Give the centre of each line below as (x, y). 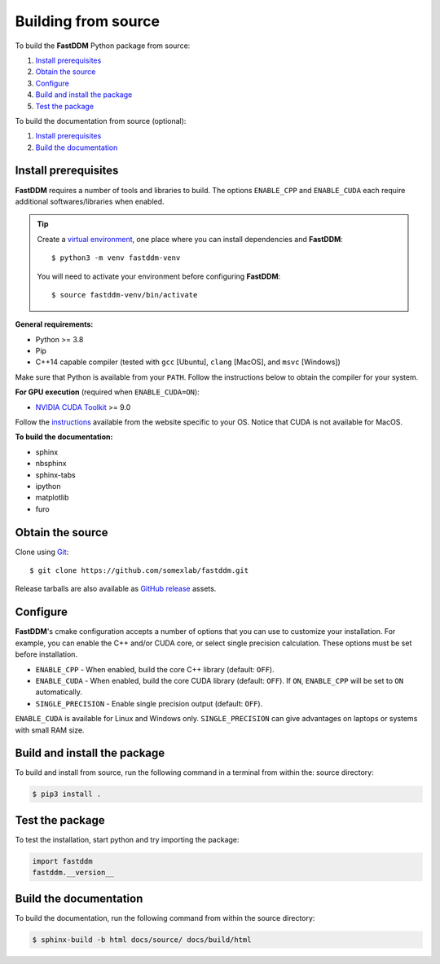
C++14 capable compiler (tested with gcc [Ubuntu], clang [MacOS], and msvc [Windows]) (188, 362)
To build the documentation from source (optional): (101, 121)
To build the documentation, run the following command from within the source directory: (165, 918)
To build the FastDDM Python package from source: (103, 46)
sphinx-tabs (56, 475)
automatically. (59, 692)
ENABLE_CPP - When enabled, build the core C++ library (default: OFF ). (155, 669)
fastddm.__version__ (73, 873)
